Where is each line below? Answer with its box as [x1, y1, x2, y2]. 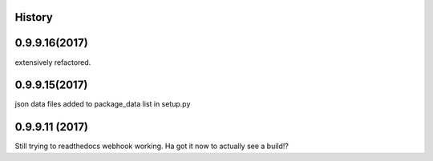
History [14, 10, 54, 24]
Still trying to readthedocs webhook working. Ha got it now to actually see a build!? [14, 141, 289, 151]
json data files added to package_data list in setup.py [14, 99, 191, 109]
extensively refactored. [14, 57, 91, 67]
